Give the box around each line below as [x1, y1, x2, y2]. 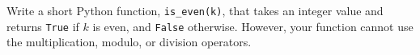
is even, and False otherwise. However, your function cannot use [92, 18, 414, 34]
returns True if [6, 18, 79, 34]
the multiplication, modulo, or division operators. [6, 33, 252, 50]
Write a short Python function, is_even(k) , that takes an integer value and [6, 2, 384, 18]
